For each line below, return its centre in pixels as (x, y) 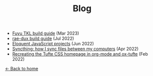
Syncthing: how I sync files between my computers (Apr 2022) (75, 49)
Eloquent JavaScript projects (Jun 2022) (53, 44)
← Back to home (22, 69)
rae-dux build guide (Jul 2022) (43, 38)
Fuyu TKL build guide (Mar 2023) (45, 33)
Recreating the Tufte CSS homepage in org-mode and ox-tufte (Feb (80, 54)
